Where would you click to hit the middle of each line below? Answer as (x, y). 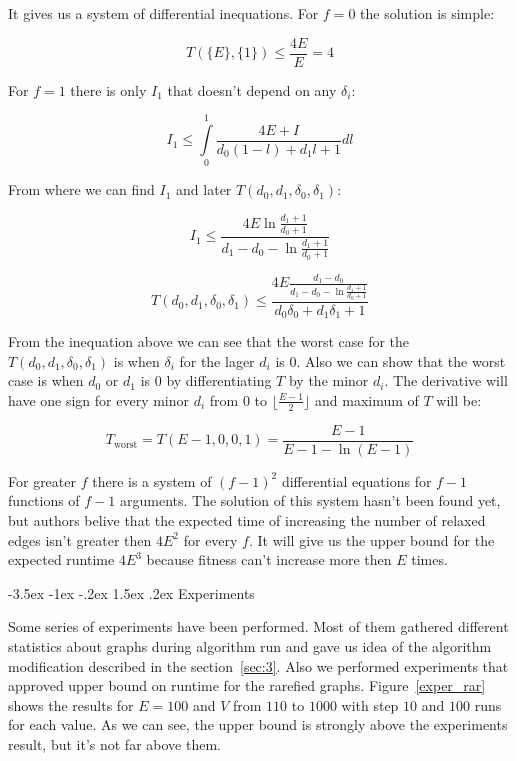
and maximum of (366, 399)
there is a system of (152, 480)
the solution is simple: (427, 13)
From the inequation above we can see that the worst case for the (209, 341)
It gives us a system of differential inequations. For (163, 13)
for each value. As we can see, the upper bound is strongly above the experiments (258, 724)
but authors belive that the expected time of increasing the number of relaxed (247, 519)
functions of (44, 500)
